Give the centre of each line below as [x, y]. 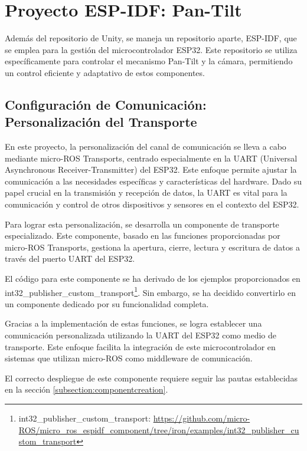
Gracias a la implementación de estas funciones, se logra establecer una [133, 323]
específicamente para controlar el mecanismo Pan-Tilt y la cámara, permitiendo [149, 61]
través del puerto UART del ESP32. [70, 259]
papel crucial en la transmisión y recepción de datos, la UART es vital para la [146, 192]
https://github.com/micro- [202, 418]
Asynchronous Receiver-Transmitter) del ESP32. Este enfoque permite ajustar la [151, 169]
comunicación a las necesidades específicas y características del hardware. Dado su [153, 181]
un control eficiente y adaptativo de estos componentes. [105, 72]
